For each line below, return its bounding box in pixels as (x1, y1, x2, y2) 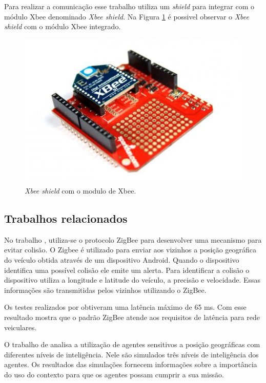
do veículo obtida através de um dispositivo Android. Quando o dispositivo (4, 254, 239, 265)
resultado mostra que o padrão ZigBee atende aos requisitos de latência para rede (4, 311, 260, 322)
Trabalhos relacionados (4, 210, 128, 226)
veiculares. (4, 322, 37, 332)
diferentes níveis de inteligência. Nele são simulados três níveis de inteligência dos (4, 349, 259, 359)
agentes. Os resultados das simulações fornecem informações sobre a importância (4, 359, 257, 370)
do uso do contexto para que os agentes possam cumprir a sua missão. (4, 369, 224, 379)
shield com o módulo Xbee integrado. (4, 21, 121, 32)
